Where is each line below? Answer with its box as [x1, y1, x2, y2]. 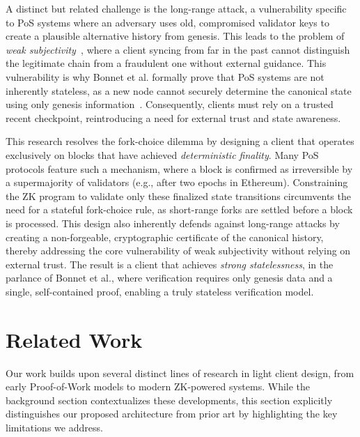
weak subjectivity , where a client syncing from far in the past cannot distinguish [6, 42, 350, 56]
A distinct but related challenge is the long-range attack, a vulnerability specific [6, 1, 347, 15]
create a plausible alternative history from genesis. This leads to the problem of [6, 29, 345, 43]
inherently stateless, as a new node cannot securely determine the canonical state [6, 83, 352, 98]
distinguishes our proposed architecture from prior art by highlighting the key [6, 406, 338, 421]
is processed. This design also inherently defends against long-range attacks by [6, 215, 340, 230]
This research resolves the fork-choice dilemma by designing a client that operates [6, 134, 354, 148]
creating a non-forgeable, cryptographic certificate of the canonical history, [6, 229, 324, 244]
